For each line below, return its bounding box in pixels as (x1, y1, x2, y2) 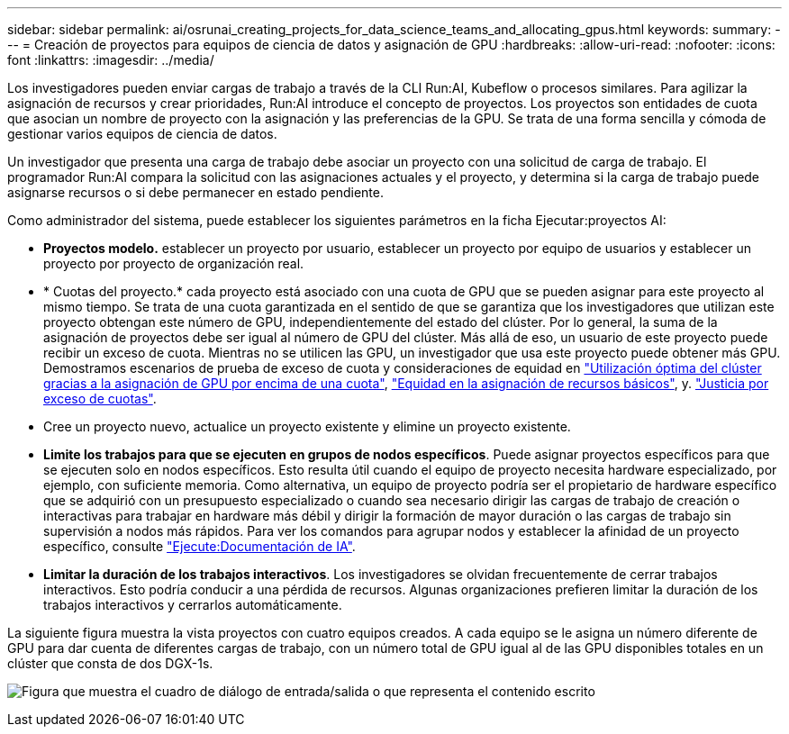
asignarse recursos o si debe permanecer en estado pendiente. (7, 185, 384, 200)
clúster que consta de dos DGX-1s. (7, 656, 213, 671)
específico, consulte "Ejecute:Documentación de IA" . (43, 539, 356, 554)
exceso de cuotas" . (43, 391, 157, 406)
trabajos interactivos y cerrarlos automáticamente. (43, 597, 342, 612)
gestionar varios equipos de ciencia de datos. (7, 126, 277, 141)
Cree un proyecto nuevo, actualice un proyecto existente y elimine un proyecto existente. (43, 419, 571, 434)
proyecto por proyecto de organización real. (43, 256, 304, 271)
